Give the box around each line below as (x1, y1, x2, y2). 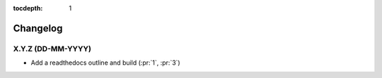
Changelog (13, 22, 63, 34)
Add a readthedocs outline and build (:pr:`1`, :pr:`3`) (30, 58, 180, 67)
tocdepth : (13, 4, 43, 12)
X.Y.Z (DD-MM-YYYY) (13, 44, 92, 53)
